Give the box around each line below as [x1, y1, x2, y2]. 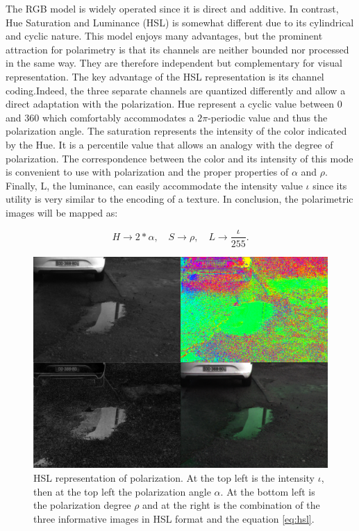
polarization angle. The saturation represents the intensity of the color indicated [6, 124, 347, 138]
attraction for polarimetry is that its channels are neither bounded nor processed [6, 42, 349, 56]
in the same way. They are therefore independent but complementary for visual [6, 56, 342, 70]
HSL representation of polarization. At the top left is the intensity [33, 470, 315, 484]
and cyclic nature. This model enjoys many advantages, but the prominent [6, 28, 323, 43]
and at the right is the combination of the [142, 498, 320, 512]
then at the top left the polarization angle [33, 484, 211, 498]
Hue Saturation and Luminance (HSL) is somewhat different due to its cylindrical [6, 15, 354, 29]
